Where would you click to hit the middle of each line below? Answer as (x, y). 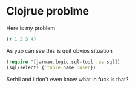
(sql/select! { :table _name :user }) (51, 67)
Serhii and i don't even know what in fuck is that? (67, 79)
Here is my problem (31, 28)
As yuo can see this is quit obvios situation (60, 50)
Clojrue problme (48, 11)
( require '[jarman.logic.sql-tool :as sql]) (63, 62)
